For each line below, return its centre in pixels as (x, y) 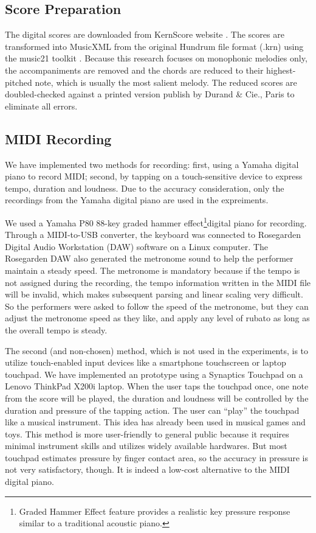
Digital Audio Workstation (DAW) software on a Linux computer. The (136, 246)
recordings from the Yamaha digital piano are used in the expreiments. (137, 200)
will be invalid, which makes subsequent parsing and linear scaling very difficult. (154, 294)
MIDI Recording (58, 138)
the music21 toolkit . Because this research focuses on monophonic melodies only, (156, 58)
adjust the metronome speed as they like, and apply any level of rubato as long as (157, 318)
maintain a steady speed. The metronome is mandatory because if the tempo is (153, 270)
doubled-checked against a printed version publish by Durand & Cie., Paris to (150, 94)
